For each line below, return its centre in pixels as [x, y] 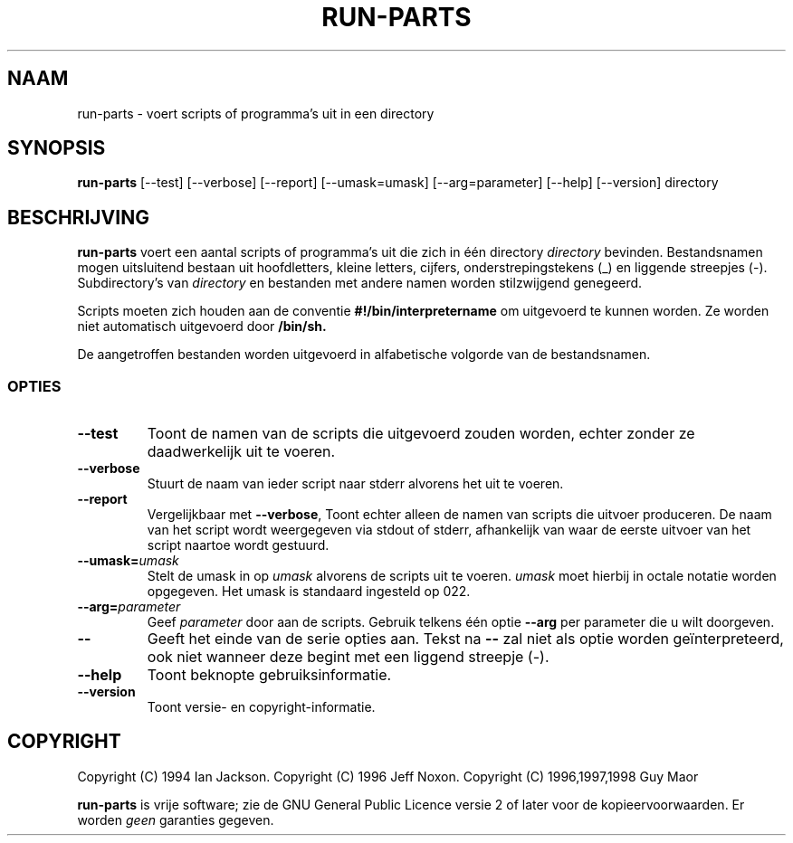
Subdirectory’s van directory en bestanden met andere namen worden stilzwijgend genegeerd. [360, 283]
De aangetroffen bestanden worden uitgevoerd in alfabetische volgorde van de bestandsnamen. [364, 355]
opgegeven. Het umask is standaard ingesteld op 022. [309, 592]
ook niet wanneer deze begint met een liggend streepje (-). [348, 657]
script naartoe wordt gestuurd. [238, 545]
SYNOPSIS [57, 148]
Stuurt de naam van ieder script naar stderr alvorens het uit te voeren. [355, 484]
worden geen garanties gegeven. [176, 819]
